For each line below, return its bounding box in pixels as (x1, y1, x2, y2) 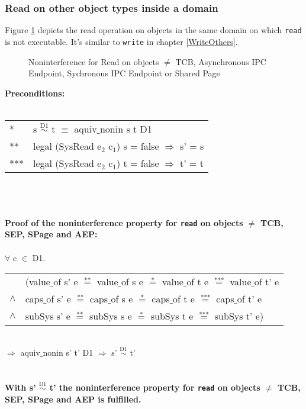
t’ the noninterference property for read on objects (49, 381, 260, 393)
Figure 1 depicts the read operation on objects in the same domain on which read (5, 24, 302, 36)
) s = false (116, 139, 159, 153)
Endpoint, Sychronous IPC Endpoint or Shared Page (28, 67, 220, 79)
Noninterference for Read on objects (28, 55, 159, 67)
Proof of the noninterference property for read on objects (5, 216, 243, 228)
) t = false (116, 156, 159, 170)
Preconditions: (5, 86, 65, 99)
